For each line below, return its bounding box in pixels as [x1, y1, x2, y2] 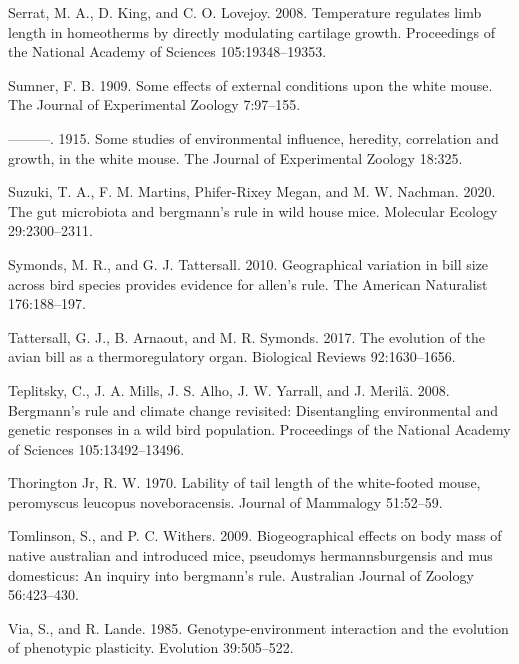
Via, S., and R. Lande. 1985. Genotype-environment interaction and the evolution [8, 617, 509, 638]
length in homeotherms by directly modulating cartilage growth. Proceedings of [8, 21, 496, 42]
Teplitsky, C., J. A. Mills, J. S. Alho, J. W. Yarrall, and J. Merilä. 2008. [8, 379, 450, 400]
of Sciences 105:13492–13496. [8, 438, 185, 459]
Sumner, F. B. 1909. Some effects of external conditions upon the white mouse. [8, 74, 493, 95]
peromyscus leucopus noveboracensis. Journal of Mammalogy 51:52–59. [8, 491, 443, 512]
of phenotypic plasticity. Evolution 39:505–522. [8, 637, 294, 658]
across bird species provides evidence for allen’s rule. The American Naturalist [8, 273, 488, 294]
